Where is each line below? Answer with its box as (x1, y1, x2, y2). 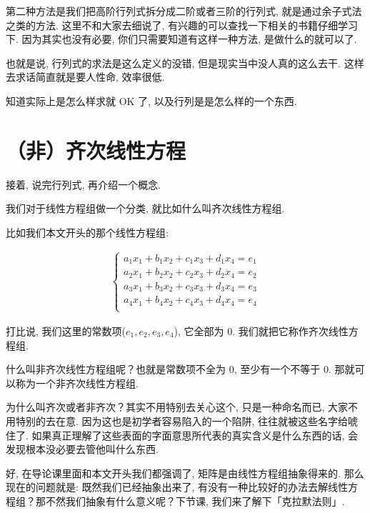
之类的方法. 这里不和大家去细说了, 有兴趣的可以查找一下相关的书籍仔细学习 (6, 17, 359, 32)
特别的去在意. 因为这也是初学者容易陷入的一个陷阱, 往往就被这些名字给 (15, 413, 349, 428)
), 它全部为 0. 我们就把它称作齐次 (174, 323, 329, 338)
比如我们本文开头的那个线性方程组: (6, 224, 169, 239)
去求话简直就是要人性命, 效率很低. (6, 69, 165, 84)
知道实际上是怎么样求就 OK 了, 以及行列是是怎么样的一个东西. (6, 93, 297, 108)
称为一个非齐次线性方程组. (15, 375, 139, 390)
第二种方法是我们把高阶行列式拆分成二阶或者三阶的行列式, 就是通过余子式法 (6, 4, 362, 18)
